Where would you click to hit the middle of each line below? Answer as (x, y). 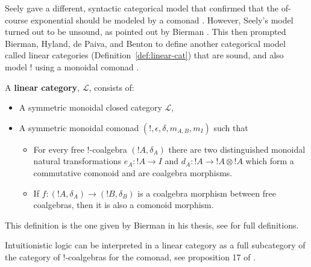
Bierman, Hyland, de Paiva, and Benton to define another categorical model (145, 43)
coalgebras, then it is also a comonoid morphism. (124, 205)
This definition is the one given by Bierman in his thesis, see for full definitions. (152, 225)
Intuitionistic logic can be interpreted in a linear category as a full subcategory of (155, 245)
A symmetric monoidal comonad (79, 127)
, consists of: (112, 87)
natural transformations (77, 161)
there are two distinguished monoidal (237, 149)
